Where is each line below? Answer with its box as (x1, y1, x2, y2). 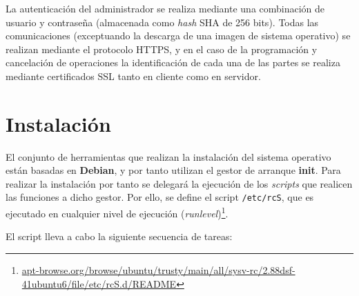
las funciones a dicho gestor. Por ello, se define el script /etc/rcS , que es (6, 190, 314, 204)
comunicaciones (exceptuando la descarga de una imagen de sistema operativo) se (6, 28, 351, 43)
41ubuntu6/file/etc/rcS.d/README (21, 276, 177, 290)
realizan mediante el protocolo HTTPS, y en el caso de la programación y (6, 41, 318, 56)
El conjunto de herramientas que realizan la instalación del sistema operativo (6, 149, 331, 164)
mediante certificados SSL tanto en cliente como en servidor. (6, 68, 261, 83)
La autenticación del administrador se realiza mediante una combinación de (6, 1, 325, 15)
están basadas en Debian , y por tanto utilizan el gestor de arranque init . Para (6, 163, 341, 177)
